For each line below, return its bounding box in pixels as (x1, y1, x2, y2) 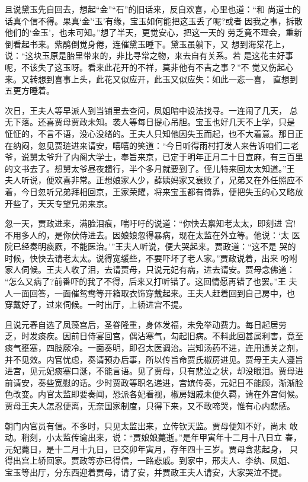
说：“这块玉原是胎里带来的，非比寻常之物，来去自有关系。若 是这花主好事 (5, 49, 294, 62)
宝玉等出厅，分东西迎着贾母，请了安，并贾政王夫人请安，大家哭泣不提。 (5, 465, 287, 478)
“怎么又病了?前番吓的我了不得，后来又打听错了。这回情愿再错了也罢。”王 (5, 275, 286, 288)
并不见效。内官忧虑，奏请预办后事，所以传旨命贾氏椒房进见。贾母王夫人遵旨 (5, 353, 303, 365)
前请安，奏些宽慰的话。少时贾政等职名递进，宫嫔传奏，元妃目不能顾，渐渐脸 (5, 376, 303, 388)
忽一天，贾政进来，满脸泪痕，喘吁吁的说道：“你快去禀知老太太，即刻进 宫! (5, 217, 296, 229)
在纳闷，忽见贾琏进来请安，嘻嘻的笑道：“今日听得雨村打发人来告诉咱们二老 (5, 139, 299, 151)
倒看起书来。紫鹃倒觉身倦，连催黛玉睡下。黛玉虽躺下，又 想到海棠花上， (5, 37, 290, 50)
